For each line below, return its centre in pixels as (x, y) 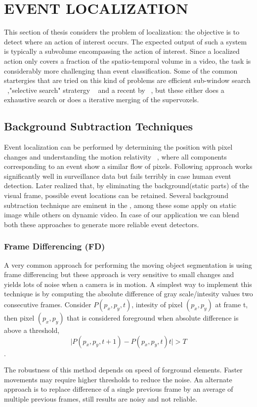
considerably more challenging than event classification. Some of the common (121, 70)
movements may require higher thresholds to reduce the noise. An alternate (118, 379)
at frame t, (232, 305)
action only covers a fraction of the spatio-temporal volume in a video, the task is (128, 61)
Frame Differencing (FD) (55, 246)
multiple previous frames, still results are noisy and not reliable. (101, 398)
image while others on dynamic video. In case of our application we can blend (122, 215)
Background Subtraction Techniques (99, 126)
